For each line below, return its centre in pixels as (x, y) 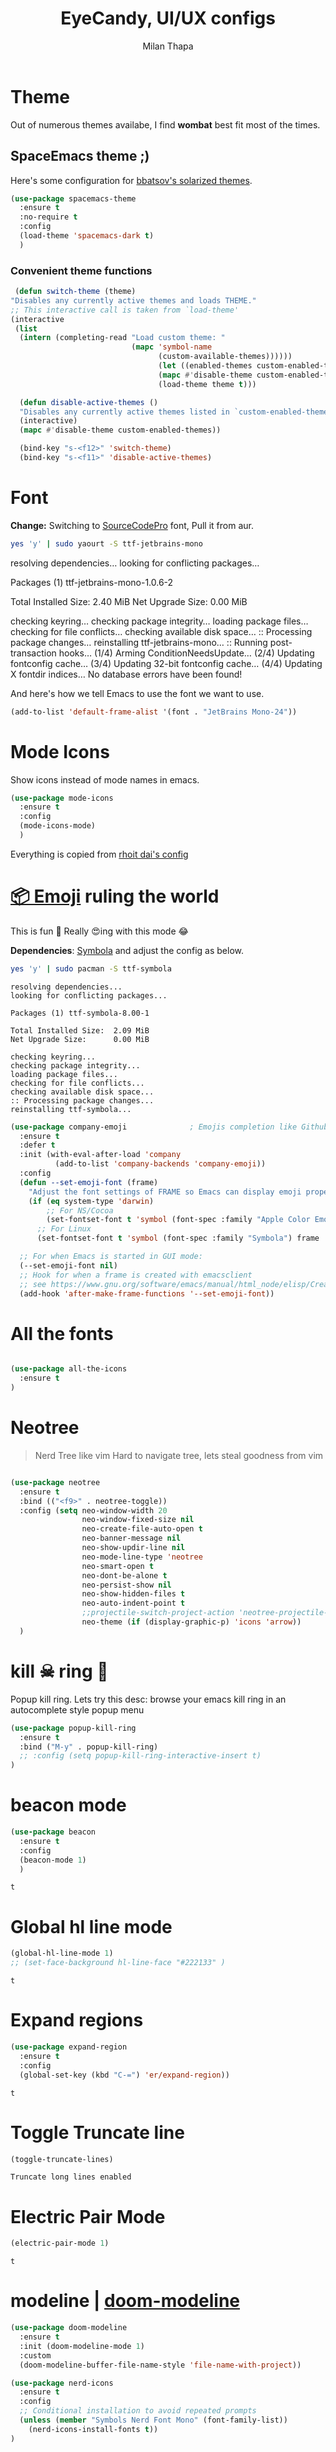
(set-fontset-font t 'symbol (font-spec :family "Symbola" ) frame (178, 1238)
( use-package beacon (53, 1832)
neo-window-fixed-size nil (138, 1520)
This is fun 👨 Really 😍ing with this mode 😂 (99, 931)
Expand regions (77, 2020)
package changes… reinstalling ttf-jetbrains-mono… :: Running (139, 642)
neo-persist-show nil (126, 1585)
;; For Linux (64, 1229)
